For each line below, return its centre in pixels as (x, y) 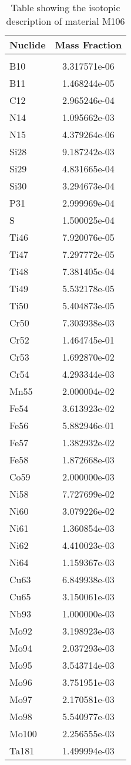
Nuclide (28, 45)
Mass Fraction (88, 45)
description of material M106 (65, 21)
